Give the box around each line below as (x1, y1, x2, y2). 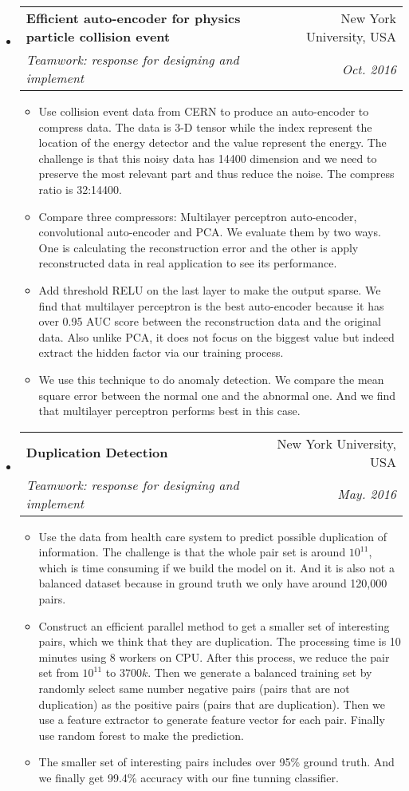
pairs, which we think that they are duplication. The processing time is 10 (38, 633, 401, 650)
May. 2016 (337, 484, 396, 504)
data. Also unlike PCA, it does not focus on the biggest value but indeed (38, 328, 395, 345)
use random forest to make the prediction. (38, 726, 244, 743)
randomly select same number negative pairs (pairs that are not (38, 680, 350, 697)
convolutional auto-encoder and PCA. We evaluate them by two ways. (38, 223, 381, 240)
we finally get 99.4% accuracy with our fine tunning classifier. (38, 769, 339, 785)
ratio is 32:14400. (38, 180, 122, 197)
